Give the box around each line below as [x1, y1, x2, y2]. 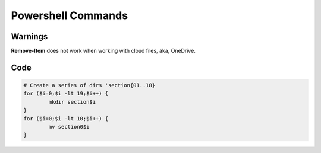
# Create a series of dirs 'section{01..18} [23, 82, 156, 89]
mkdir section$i [48, 98, 96, 105]
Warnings [11, 31, 48, 42]
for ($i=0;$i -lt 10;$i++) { [23, 115, 109, 122]
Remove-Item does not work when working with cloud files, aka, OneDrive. [11, 47, 196, 55]
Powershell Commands [11, 9, 128, 22]
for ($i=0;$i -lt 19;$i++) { [23, 90, 109, 97]
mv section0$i [48, 123, 90, 130]
